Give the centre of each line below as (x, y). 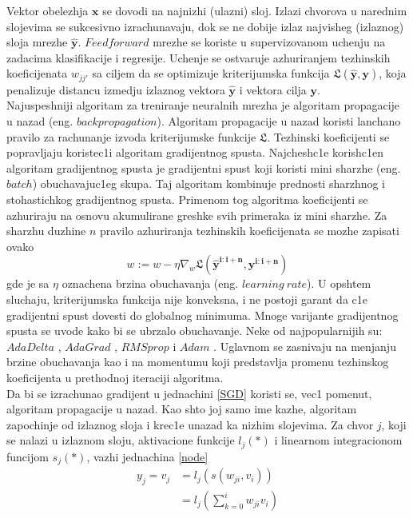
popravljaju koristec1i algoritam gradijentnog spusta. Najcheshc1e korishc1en (195, 152)
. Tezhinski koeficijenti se (328, 136)
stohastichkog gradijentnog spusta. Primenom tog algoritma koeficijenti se (187, 199)
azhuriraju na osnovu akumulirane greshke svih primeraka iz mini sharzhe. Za (197, 215)
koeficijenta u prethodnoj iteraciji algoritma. (115, 377)
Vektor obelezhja (48, 10)
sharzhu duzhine (46, 231)
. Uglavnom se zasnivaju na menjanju (305, 346)
